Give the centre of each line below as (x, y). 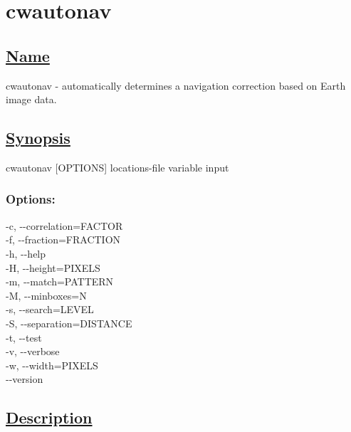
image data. (31, 99)
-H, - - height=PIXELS (53, 267)
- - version (25, 379)
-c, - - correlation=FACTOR (64, 225)
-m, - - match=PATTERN (60, 281)
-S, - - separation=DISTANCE (69, 323)
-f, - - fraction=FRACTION (63, 239)
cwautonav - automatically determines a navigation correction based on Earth (176, 85)
